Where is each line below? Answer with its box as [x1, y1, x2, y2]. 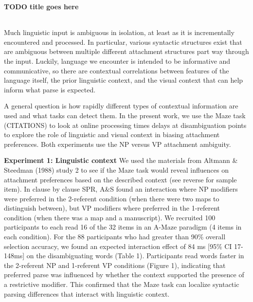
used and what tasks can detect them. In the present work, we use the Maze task [4, 110, 246, 120]
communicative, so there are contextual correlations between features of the [4, 65, 229, 75]
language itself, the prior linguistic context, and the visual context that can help [4, 75, 243, 85]
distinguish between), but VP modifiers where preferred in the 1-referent [4, 203, 220, 213]
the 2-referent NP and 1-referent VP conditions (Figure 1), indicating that [4, 260, 226, 270]
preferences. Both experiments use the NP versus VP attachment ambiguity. [4, 139, 231, 149]
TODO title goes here [4, 1, 79, 11]
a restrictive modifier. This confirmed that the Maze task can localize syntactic [4, 279, 239, 289]
